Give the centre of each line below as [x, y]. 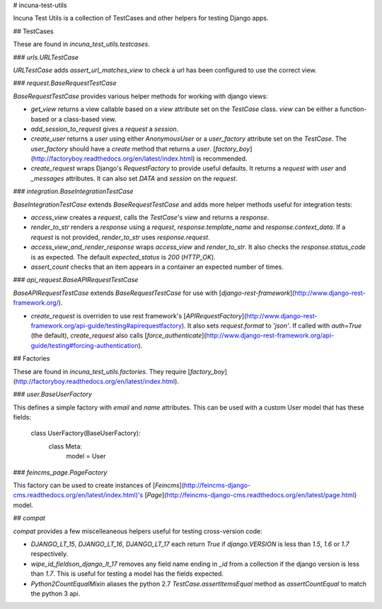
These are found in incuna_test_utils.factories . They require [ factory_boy [119, 371]
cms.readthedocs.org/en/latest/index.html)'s [78, 495]
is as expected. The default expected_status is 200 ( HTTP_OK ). [123, 257]
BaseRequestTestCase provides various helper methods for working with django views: [140, 96]
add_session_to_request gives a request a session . [105, 129]
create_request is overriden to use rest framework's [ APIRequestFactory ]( [139, 315]
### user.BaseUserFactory [52, 394]
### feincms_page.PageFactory [60, 472]
